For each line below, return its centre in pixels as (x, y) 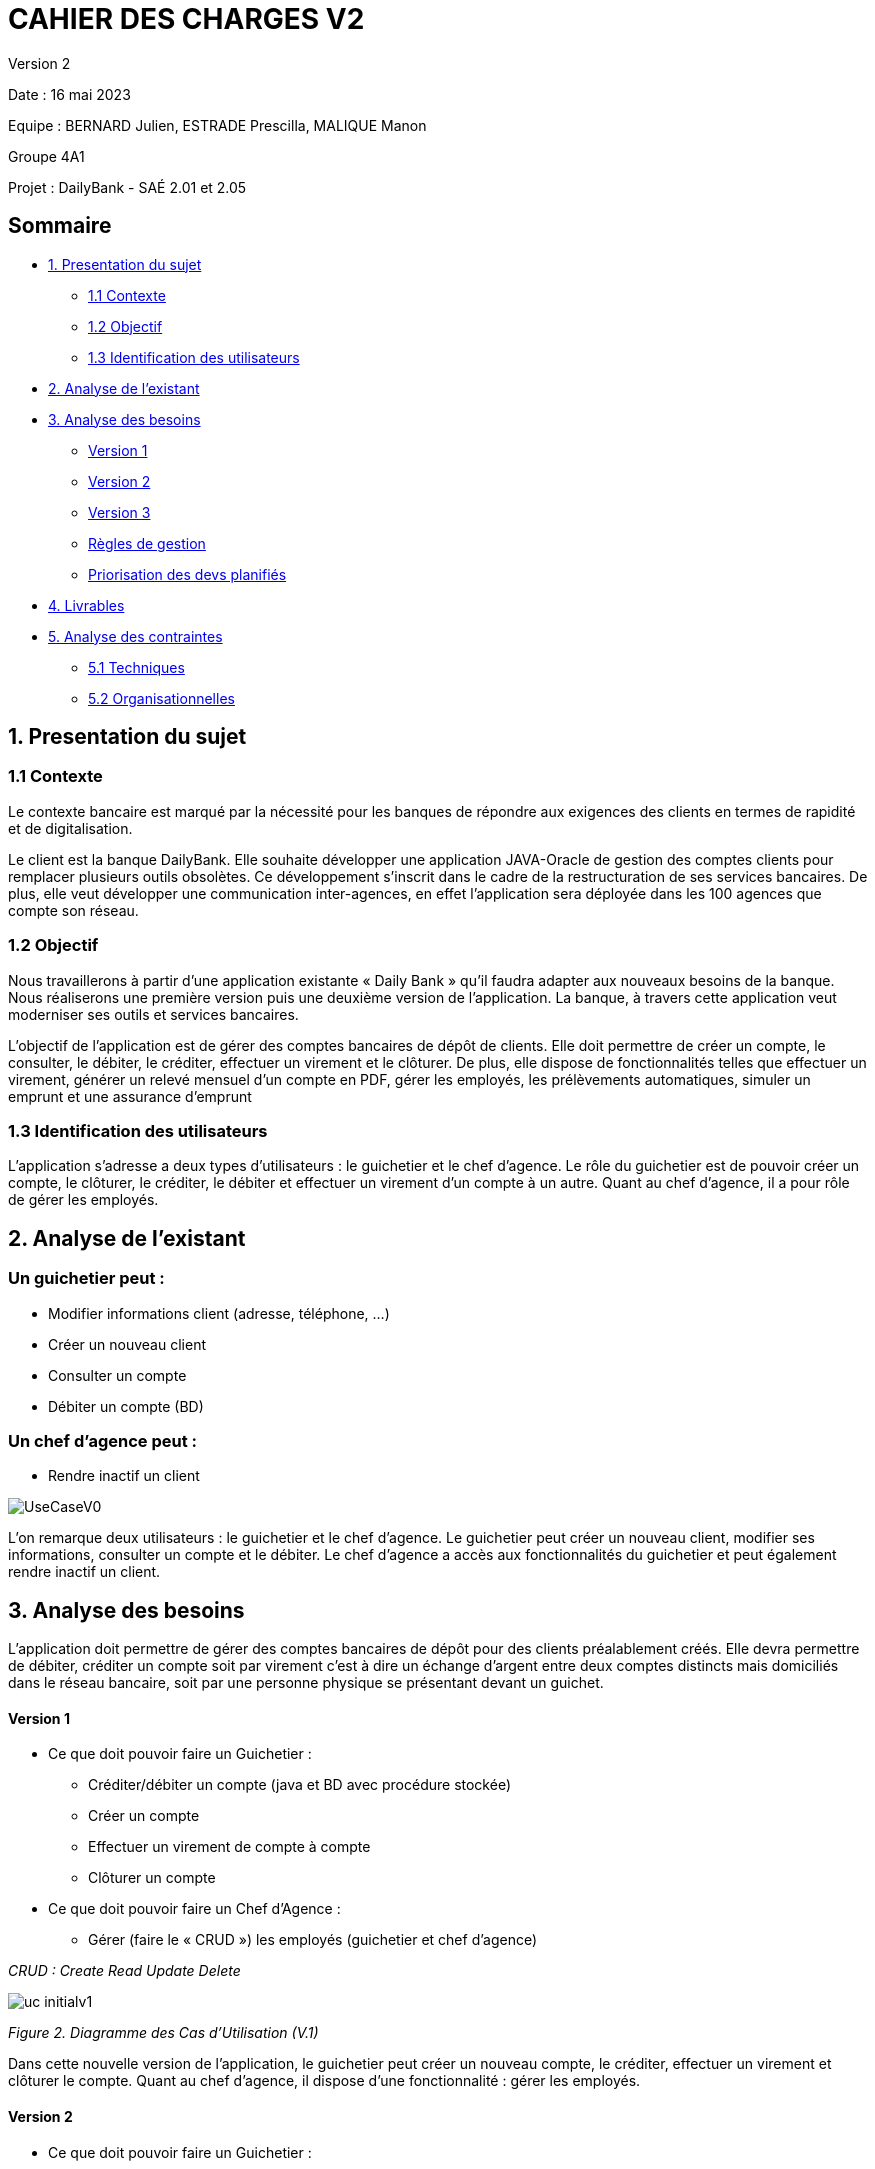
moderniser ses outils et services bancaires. (153, 1014)
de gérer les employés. (83, 1200)
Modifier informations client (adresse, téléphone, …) (219, 1313)
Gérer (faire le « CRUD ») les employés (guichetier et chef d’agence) (313, 1940)
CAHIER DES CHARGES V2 (186, 19)
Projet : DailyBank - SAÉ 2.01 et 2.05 (127, 187)
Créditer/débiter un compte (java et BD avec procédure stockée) (300, 1785)
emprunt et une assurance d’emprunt (130, 1096)
